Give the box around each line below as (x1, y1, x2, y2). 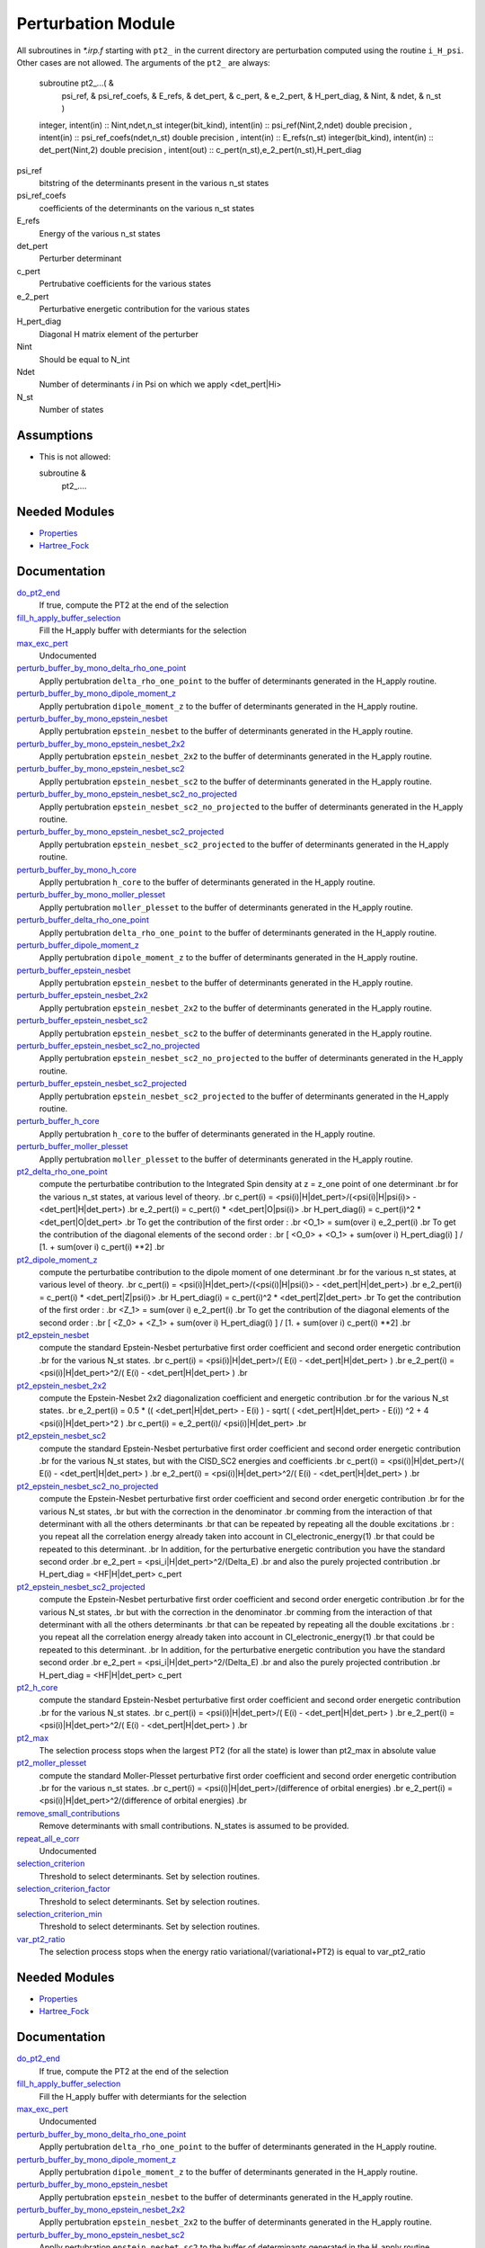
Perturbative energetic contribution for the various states (39, 303, 251, 314)
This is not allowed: (39, 451, 111, 462)
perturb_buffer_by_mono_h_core (16, 864, 137, 875)
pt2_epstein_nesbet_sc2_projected (16, 1581, 145, 1592)
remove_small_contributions (16, 1807, 120, 1818)
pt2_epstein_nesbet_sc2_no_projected (16, 1480, 159, 1492)
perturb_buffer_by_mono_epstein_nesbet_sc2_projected (16, 826, 225, 837)
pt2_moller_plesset (16, 1758, 87, 1769)
